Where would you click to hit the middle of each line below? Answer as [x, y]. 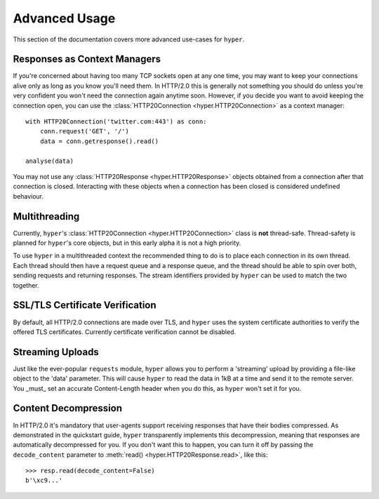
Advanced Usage [64, 18]
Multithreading [46, 217]
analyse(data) [49, 161]
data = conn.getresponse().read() [99, 141]
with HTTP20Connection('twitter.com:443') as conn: [116, 122]
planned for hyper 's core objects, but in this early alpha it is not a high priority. [127, 243]
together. [26, 285]
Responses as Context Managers [87, 59]
